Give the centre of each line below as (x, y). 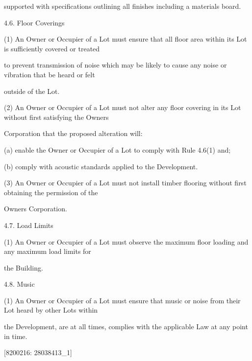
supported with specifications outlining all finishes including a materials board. (123, 6)
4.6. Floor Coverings (34, 22)
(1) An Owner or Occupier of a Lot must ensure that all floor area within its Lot (126, 39)
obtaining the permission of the (51, 192)
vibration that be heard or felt (50, 74)
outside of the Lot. (32, 91)
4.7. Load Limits (29, 225)
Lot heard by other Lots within (51, 310)
